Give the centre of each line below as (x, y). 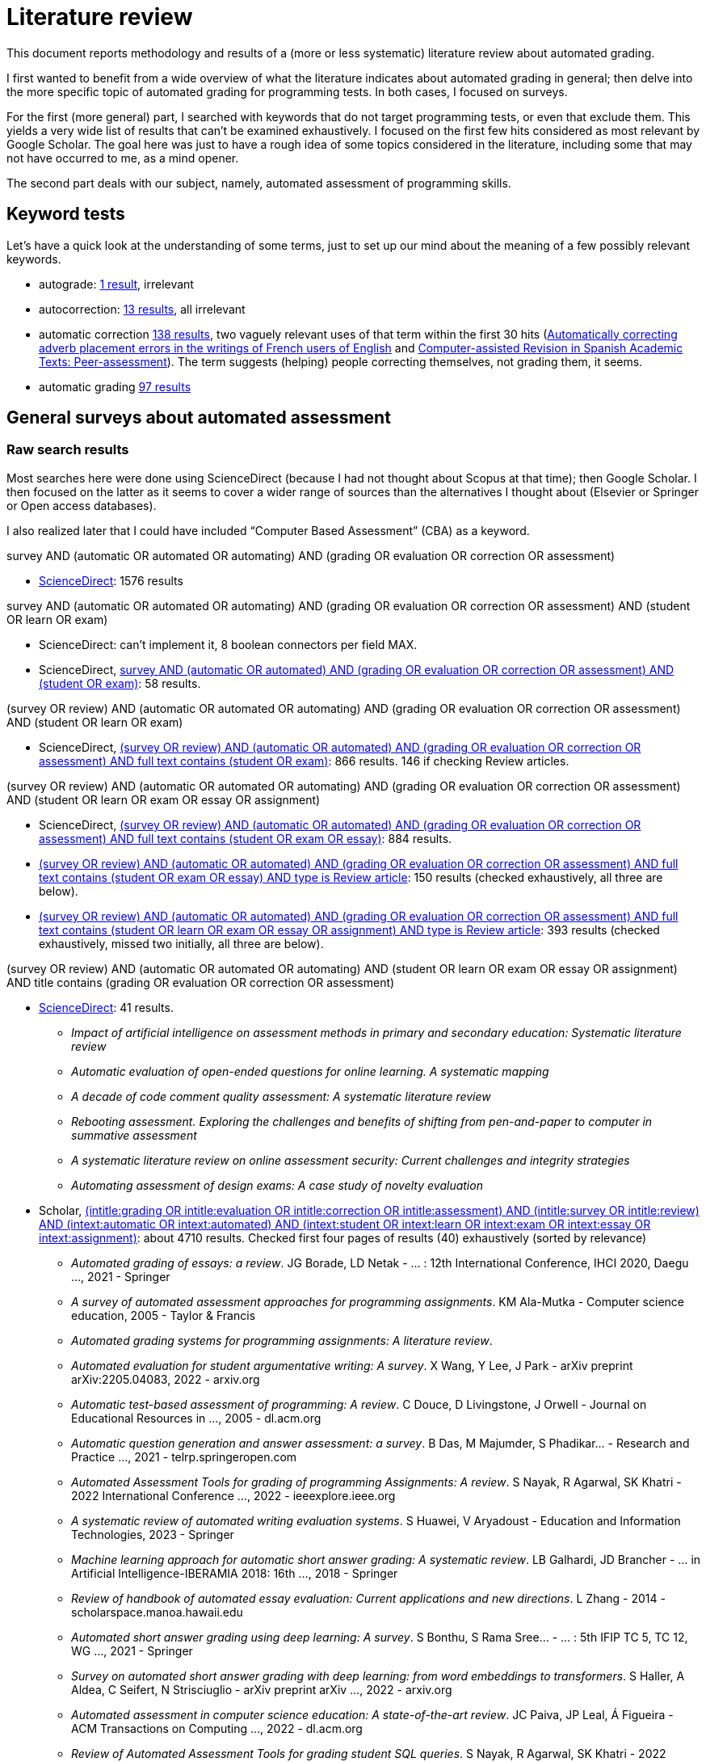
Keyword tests (66, 214)
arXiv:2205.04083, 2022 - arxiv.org (166, 1379)
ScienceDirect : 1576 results (111, 580)
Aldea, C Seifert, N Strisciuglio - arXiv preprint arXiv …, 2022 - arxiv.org (262, 1689)
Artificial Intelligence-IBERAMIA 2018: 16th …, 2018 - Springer (235, 1573)
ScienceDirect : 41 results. (106, 1007)
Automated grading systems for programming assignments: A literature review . (282, 1340)
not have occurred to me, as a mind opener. (123, 158)
